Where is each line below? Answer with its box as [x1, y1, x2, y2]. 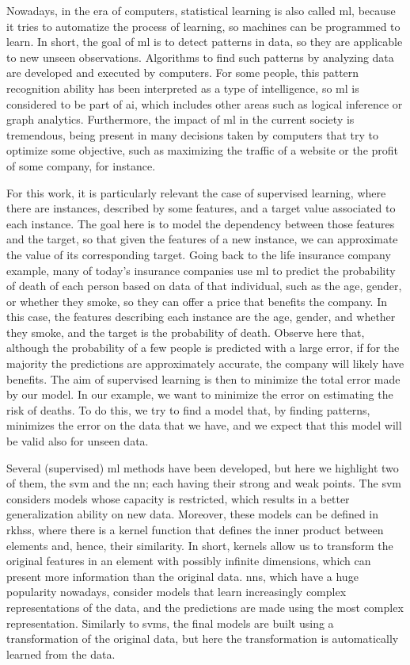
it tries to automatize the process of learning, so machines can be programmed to [6, 17, 401, 34]
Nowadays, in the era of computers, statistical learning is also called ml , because [6, 2, 396, 18]
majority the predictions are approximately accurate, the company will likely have [6, 355, 404, 372]
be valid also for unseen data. [6, 433, 149, 449]
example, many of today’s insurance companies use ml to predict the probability [6, 262, 396, 278]
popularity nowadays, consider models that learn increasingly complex [6, 583, 347, 600]
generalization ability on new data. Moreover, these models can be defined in [6, 506, 379, 522]
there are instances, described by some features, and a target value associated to [6, 200, 396, 216]
